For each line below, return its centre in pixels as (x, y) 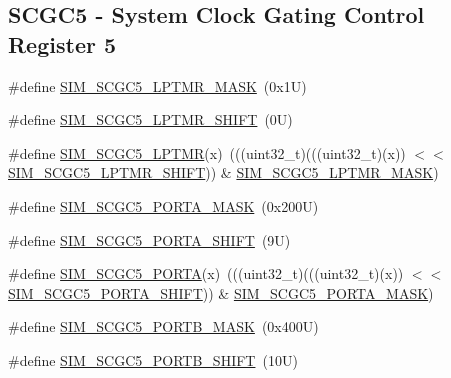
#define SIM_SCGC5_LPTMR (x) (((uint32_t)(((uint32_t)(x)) (207, 152)
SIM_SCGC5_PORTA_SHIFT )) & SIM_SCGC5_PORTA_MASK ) (221, 292)
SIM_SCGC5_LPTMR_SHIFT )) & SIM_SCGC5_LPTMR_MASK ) (223, 172)
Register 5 (62, 43)
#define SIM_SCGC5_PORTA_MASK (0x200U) (163, 205)
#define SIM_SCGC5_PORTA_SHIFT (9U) (149, 239)
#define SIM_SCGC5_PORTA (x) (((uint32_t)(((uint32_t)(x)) (206, 273)
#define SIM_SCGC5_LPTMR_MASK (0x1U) (157, 85)
